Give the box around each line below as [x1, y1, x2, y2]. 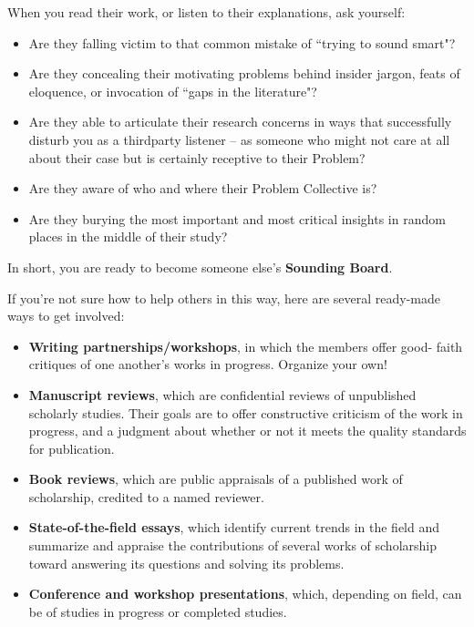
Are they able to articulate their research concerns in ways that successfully [28, 112, 452, 131]
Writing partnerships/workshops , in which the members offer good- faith [28, 336, 463, 355]
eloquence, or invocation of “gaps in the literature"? [28, 81, 317, 100]
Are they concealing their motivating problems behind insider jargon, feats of [28, 64, 460, 83]
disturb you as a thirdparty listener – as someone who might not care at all [28, 129, 450, 149]
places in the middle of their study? [28, 227, 228, 246]
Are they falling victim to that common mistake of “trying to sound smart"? [28, 33, 456, 52]
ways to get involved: [7, 306, 125, 325]
